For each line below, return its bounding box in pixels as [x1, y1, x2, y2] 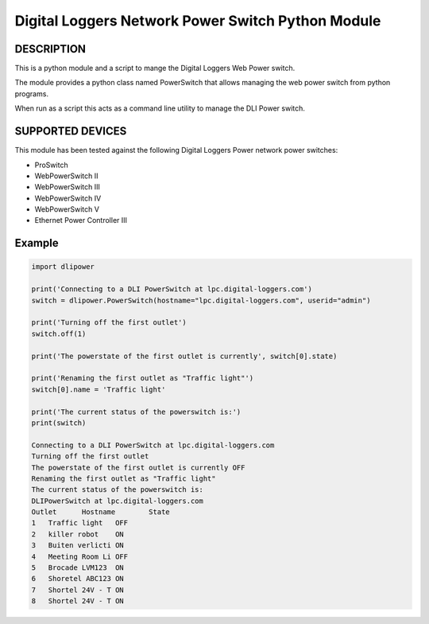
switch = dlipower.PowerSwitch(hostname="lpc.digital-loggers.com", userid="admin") [31, 295, 371, 305]
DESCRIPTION [14, 42, 87, 56]
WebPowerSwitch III [34, 182, 101, 192]
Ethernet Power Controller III [34, 216, 127, 225]
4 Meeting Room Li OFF [31, 552, 129, 561]
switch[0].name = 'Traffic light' [31, 384, 166, 394]
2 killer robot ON [31, 529, 125, 539]
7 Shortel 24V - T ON [31, 585, 125, 595]
